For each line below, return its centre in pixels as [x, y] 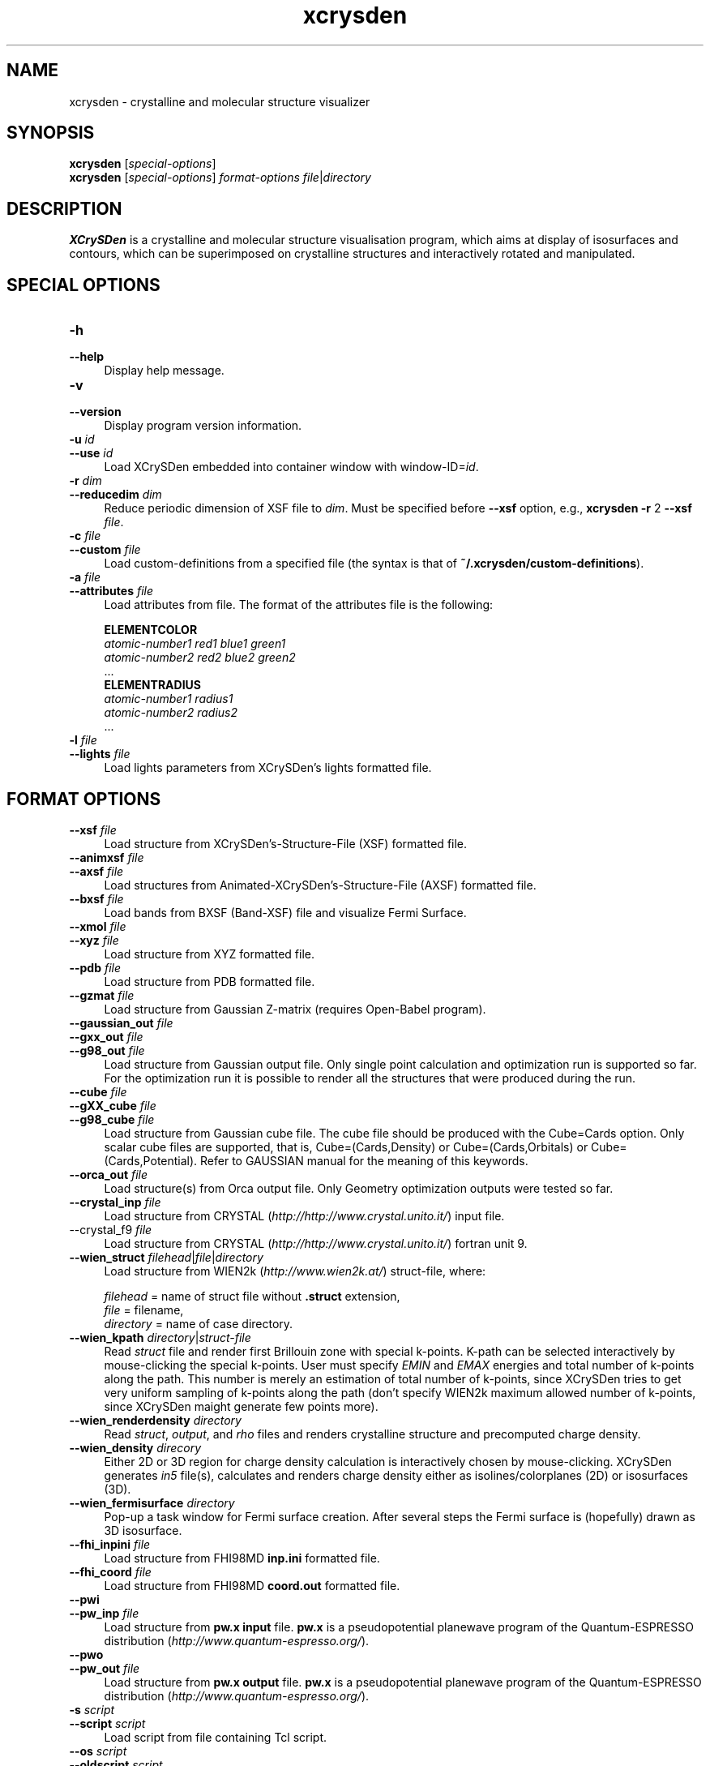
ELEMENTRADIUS [152, 685]
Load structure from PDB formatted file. [210, 981]
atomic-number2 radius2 [171, 713]
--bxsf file [96, 898]
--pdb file [95, 967]
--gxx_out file [106, 1036]
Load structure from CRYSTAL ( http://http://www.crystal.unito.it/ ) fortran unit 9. [316, 1243]
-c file [85, 536]
